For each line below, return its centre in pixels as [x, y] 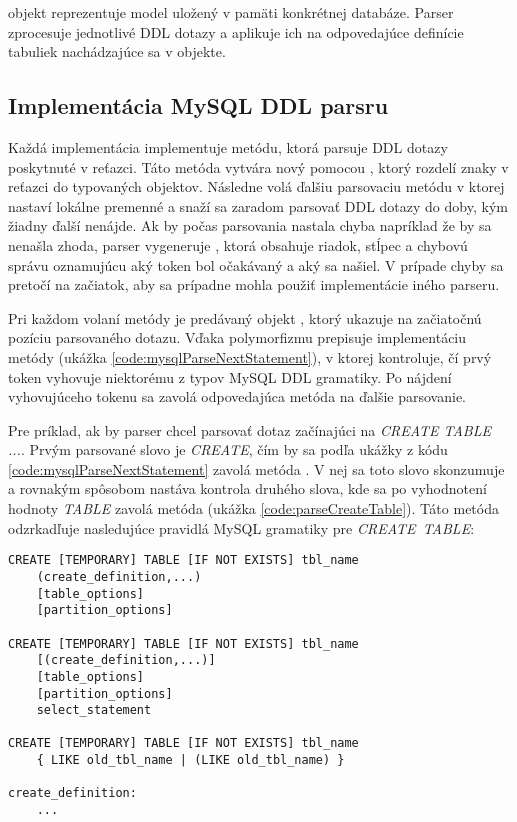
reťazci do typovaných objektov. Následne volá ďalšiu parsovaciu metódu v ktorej [256, 186]
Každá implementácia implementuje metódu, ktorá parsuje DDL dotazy [228, 146]
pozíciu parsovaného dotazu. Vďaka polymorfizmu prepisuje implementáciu [237, 337]
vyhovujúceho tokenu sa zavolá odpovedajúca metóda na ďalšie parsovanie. [237, 396]
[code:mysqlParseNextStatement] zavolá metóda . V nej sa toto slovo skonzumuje [256, 468]
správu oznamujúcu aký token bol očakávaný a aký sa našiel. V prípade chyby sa [256, 264]
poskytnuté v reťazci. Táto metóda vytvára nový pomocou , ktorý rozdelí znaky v [258, 166]
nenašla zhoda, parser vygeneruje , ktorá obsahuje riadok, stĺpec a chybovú [238, 244]
